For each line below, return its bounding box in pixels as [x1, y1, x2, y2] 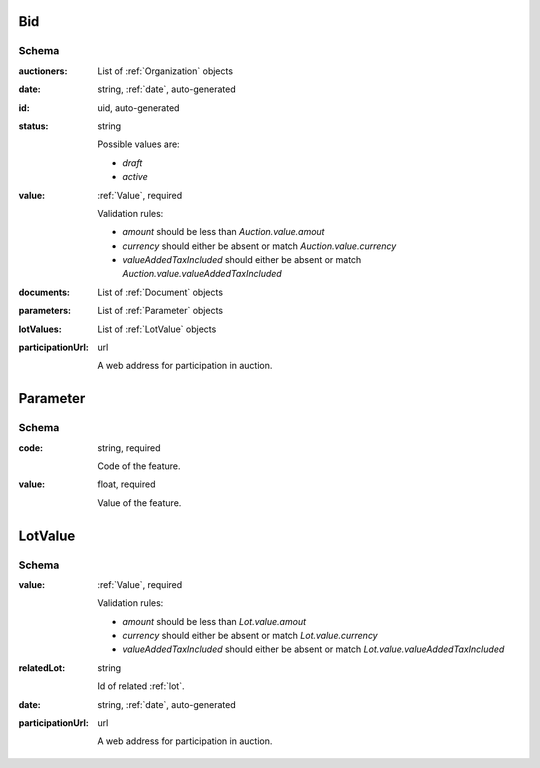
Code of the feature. [97, 460, 181, 472]
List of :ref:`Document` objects [97, 286, 224, 298]
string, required [97, 441, 161, 454]
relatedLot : [18, 661, 66, 674]
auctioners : [18, 65, 68, 77]
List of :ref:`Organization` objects [97, 65, 234, 77]
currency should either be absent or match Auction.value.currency [122, 240, 397, 252]
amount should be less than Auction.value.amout [122, 226, 325, 238]
